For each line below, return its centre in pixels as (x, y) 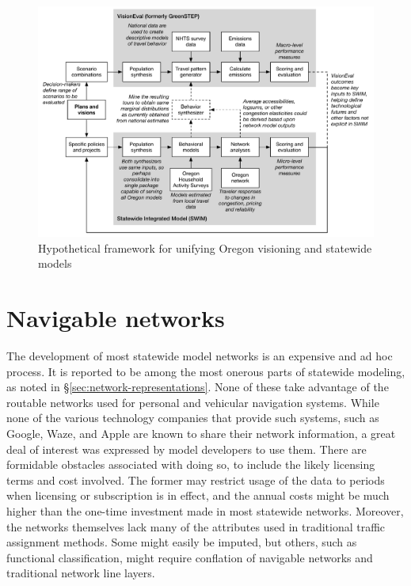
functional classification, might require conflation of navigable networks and (190, 557)
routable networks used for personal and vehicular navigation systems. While (193, 402)
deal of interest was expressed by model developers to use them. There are (186, 449)
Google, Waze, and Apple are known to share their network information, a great (201, 433)
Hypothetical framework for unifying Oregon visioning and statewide (205, 247)
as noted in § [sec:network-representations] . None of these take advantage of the (198, 387)
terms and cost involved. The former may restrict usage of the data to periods (196, 479)
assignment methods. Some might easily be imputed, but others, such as (182, 542)
